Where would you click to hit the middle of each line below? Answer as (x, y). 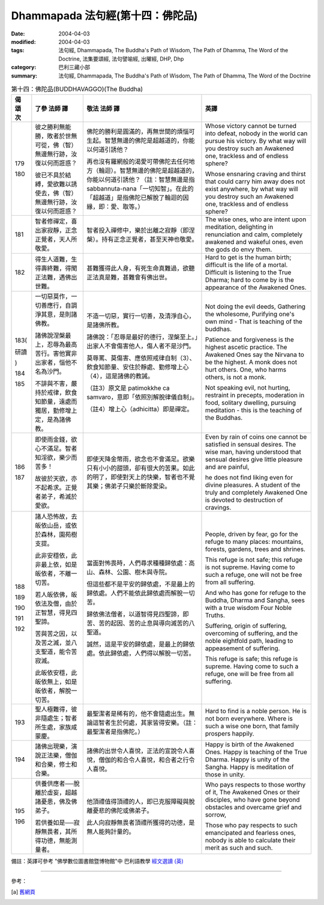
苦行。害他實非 (56, 353)
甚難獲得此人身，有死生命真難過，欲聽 (141, 269)
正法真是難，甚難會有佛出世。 (129, 278)
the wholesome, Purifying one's (250, 314)
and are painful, (227, 467)
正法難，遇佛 (53, 278)
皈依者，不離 (53, 574)
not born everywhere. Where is (249, 719)
